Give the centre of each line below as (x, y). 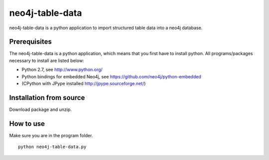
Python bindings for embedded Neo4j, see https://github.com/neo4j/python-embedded (112, 76)
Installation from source (47, 97)
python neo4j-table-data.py (52, 147)
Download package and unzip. (40, 109)
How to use (27, 124)
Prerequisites (30, 42)
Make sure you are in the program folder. (51, 135)
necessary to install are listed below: (47, 60)
